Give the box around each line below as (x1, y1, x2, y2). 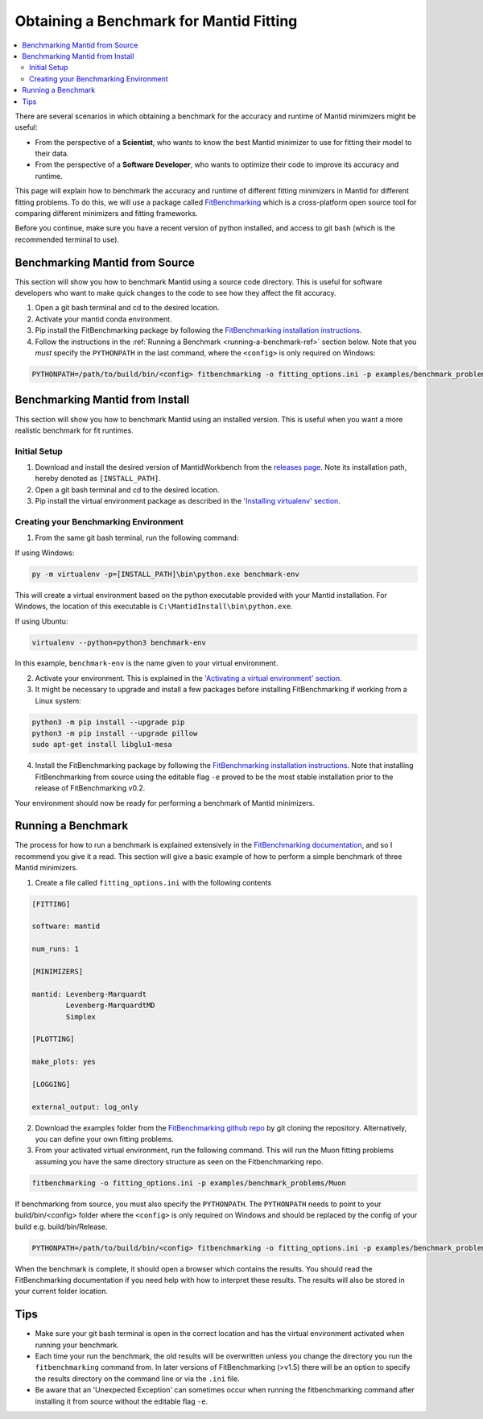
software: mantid (31, 922, 101, 931)
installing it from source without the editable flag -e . (35, 1396, 208, 1406)
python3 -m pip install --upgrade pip (31, 717, 185, 727)
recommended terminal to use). (14, 234, 120, 244)
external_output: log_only (31, 1102, 138, 1111)
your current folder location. (14, 1286, 109, 1297)
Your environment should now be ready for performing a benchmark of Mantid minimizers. (14, 798, 316, 807)
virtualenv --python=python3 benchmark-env (31, 637, 207, 647)
